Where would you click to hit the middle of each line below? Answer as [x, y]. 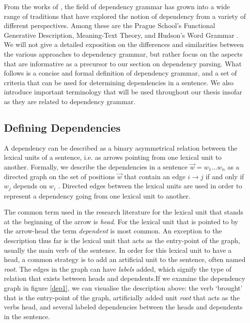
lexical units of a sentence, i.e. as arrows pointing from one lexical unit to [113, 157]
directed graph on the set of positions [59, 176]
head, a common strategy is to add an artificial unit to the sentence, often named [125, 259]
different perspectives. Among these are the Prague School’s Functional [110, 25]
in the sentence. [27, 316]
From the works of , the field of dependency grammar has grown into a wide [117, 6]
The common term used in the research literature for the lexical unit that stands [124, 212]
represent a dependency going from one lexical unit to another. [97, 195]
